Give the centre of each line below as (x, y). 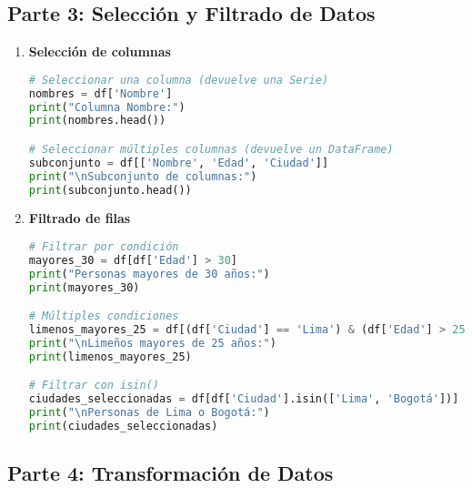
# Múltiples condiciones (104, 316)
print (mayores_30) (84, 287)
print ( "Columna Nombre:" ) (107, 107)
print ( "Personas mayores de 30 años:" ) (149, 274)
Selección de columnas (100, 51)
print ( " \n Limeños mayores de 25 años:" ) (152, 343)
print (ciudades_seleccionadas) (123, 426)
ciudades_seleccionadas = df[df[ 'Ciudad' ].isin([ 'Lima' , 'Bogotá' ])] (244, 399)
